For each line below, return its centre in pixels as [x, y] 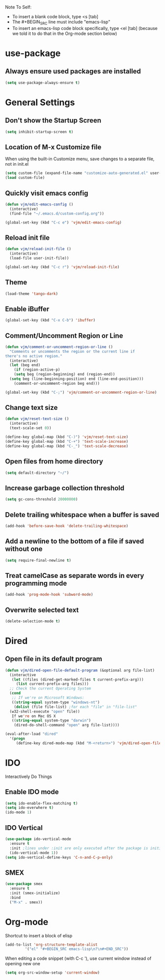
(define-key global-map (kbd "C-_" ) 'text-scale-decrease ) [67, 446]
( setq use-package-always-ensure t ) [42, 83]
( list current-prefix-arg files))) [53, 684]
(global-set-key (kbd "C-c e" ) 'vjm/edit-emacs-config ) [63, 222]
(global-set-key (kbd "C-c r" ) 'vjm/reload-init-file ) [62, 267]
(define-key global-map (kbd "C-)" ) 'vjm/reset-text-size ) [67, 437]
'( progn [17, 739]
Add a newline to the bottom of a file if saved [74, 541]
